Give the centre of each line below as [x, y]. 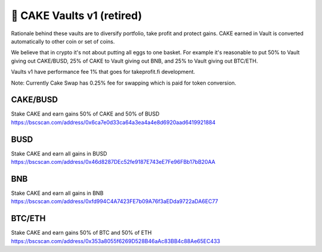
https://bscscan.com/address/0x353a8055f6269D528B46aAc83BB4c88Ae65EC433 [116, 241]
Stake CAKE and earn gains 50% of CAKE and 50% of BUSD [85, 114]
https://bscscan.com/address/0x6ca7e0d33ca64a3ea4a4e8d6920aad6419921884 [113, 122]
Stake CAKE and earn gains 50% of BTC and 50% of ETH [81, 233]
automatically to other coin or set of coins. [63, 41]
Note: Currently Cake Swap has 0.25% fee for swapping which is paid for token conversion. [124, 83]
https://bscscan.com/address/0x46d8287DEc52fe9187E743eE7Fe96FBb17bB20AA [113, 162]
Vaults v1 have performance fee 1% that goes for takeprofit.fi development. [103, 72]
